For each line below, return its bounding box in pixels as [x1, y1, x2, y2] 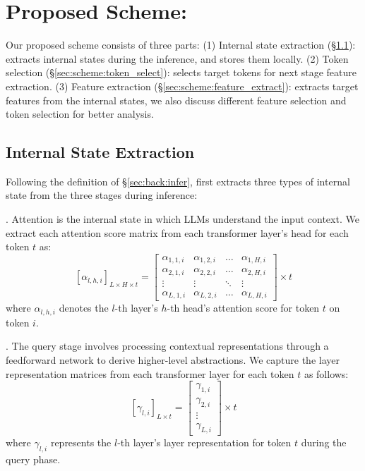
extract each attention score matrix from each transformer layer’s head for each [6, 225, 349, 240]
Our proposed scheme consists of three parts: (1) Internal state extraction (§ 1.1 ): [6, 37, 356, 52]
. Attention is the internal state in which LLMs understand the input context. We [6, 212, 359, 226]
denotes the [59, 300, 109, 315]
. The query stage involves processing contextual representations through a [6, 338, 329, 353]
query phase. [6, 451, 61, 466]
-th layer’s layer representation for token [117, 434, 292, 449]
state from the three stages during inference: [6, 188, 198, 202]
